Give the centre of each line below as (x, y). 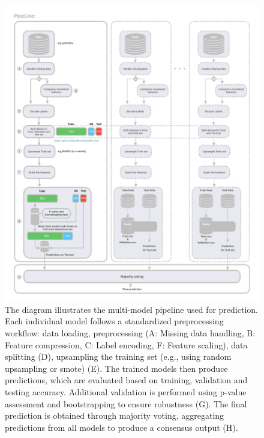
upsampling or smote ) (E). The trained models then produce (116, 368)
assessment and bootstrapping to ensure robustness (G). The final (126, 403)
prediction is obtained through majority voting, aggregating (115, 415)
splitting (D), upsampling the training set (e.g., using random (118, 356)
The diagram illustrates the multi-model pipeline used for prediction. (131, 309)
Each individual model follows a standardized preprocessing (114, 321)
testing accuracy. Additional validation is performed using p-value (126, 392)
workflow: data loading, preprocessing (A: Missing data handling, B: (130, 333)
